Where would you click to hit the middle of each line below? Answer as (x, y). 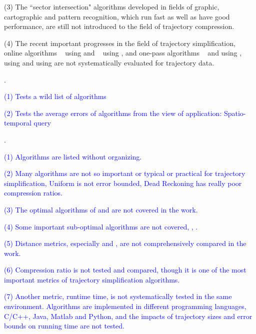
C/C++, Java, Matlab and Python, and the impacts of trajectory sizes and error (128, 316)
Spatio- (235, 113)
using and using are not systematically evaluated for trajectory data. (109, 62)
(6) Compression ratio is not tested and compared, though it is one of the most (125, 270)
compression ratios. (33, 193)
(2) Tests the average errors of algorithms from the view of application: (113, 113)
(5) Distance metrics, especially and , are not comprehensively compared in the (125, 243)
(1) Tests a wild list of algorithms (55, 96)
